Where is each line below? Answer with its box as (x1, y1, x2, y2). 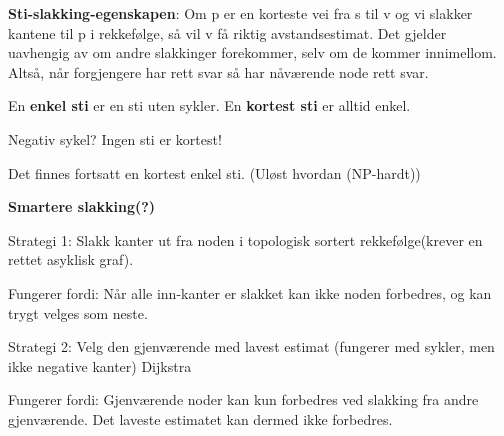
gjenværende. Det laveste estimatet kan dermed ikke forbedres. (8, 408, 393, 429)
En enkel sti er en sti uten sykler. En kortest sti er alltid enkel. (8, 95, 411, 116)
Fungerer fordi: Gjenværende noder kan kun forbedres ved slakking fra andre (8, 389, 479, 410)
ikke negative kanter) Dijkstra (8, 355, 192, 376)
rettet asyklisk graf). (8, 249, 134, 270)
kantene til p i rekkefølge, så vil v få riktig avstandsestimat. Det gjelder (8, 22, 447, 43)
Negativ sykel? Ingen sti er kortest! (8, 128, 222, 149)
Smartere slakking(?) (8, 196, 156, 217)
